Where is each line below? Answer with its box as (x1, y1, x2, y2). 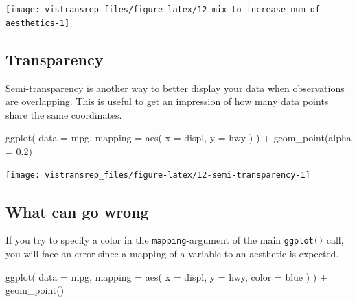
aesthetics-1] (5, 18, 70, 28)
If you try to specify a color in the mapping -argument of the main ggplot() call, (5, 233, 344, 247)
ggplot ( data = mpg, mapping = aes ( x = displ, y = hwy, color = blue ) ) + (5, 269, 327, 283)
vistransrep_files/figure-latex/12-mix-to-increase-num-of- (45, 5, 325, 14)
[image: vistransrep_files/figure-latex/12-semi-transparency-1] (5, 170, 310, 181)
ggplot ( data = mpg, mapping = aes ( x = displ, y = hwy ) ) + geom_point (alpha (5, 130, 352, 145)
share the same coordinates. (5, 107, 122, 121)
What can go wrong (5, 200, 149, 222)
